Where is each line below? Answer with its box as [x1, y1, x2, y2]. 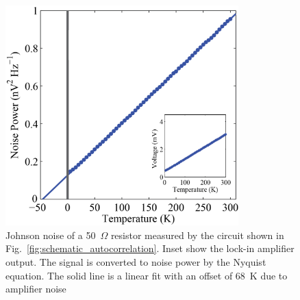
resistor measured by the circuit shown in [110, 227, 284, 242]
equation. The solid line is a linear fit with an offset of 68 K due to [5, 268, 288, 282]
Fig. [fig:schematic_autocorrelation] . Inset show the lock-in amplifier [5, 241, 295, 255]
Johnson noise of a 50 [5, 227, 96, 242]
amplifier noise [5, 282, 66, 296]
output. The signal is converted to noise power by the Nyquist [5, 255, 266, 268]
